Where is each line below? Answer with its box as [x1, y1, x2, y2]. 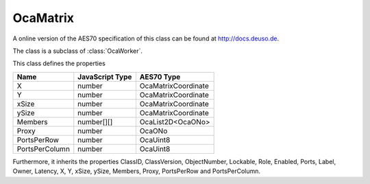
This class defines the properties [12, 59, 106, 68]
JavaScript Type [77, 72, 132, 82]
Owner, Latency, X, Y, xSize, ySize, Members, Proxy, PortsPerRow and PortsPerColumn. [12, 167, 260, 175]
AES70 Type [139, 72, 181, 82]
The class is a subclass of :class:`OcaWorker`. [12, 47, 143, 55]
